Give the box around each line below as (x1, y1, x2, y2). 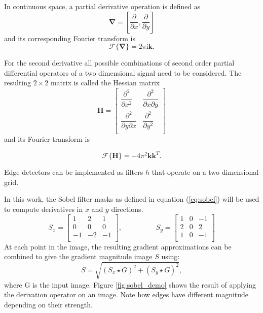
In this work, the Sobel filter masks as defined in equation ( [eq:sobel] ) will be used (4, 194, 259, 204)
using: (161, 251, 180, 262)
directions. (111, 204, 143, 214)
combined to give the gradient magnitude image (4, 251, 153, 262)
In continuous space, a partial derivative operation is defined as (4, 1, 201, 11)
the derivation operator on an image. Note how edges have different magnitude (4, 289, 249, 300)
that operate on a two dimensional (152, 167, 259, 177)
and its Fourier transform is (4, 134, 90, 144)
